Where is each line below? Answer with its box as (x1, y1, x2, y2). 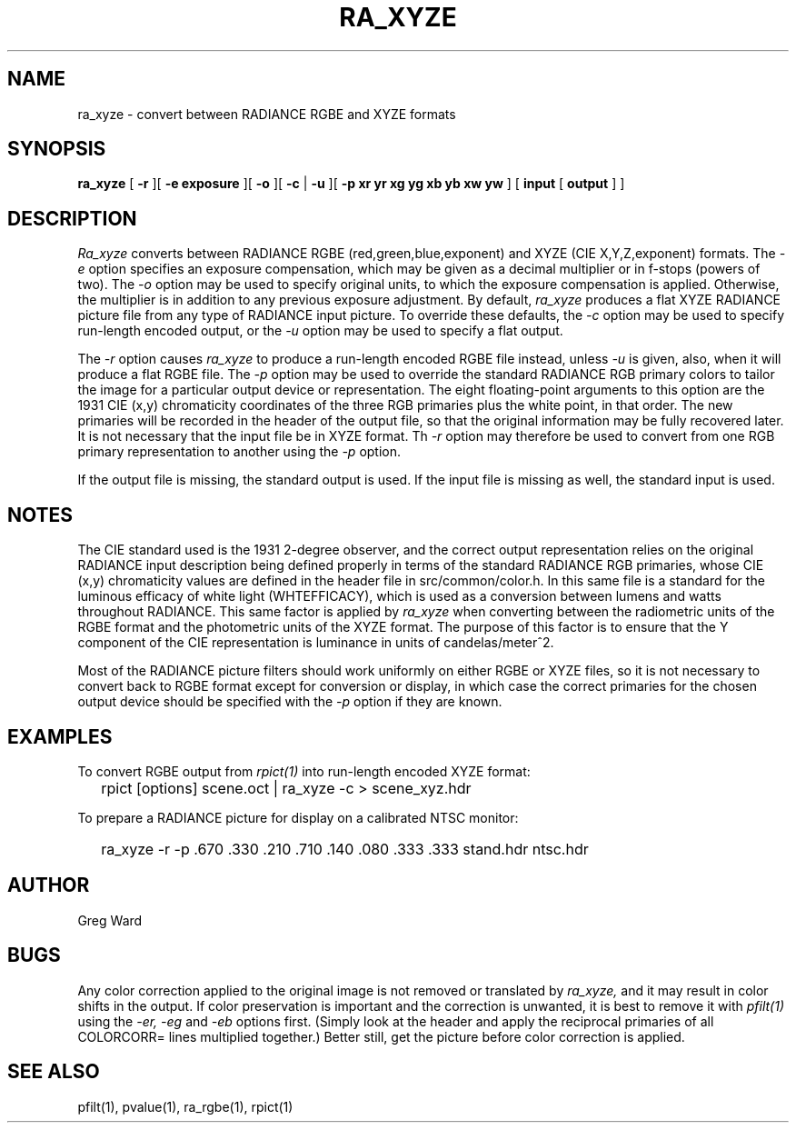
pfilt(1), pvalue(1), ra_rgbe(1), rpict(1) (77, 1098, 294, 1115)
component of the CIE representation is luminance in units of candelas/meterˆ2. (77, 635, 554, 651)
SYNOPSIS (7, 137, 106, 161)
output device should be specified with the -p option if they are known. (77, 694, 502, 710)
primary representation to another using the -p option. (77, 444, 402, 460)
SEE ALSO (7, 1060, 100, 1084)
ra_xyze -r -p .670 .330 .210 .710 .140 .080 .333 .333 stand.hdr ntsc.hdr (101, 839, 589, 858)
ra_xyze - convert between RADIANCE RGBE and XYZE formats (77, 105, 456, 122)
